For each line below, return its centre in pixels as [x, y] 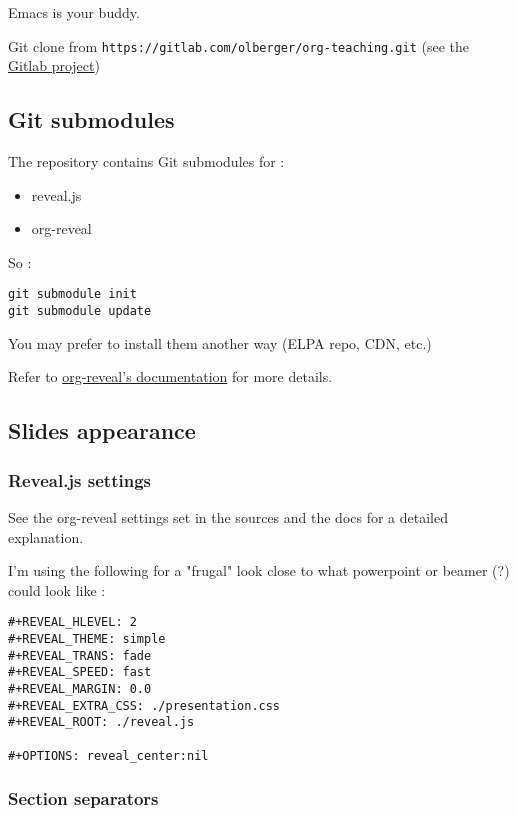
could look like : [57, 589]
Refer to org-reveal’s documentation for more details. [170, 376]
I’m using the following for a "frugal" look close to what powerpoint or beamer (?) [259, 570]
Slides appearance [102, 430]
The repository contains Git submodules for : [146, 161]
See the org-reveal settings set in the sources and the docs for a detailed [228, 516]
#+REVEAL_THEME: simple [87, 638]
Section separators [83, 798]
